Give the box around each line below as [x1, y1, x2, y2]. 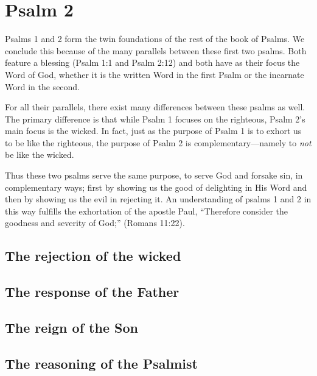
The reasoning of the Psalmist [5, 353, 198, 372]
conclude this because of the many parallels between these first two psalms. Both [5, 44, 307, 57]
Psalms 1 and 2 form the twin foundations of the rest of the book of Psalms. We [5, 32, 305, 45]
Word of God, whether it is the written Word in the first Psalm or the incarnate [5, 68, 304, 80]
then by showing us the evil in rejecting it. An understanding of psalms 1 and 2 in [5, 193, 312, 205]
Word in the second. [5, 80, 80, 93]
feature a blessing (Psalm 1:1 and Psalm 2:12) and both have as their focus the [5, 56, 300, 69]
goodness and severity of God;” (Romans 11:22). [5, 216, 185, 229]
